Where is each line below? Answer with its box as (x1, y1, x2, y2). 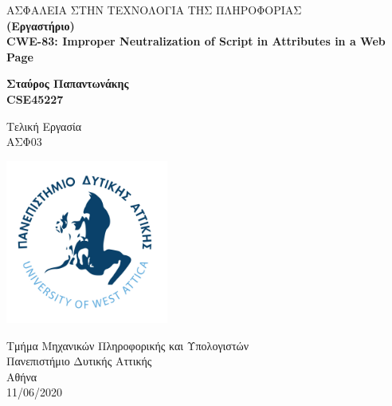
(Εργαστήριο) (6, 17, 75, 34)
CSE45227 (6, 90, 64, 107)
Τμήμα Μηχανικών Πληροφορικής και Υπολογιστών (6, 337, 249, 353)
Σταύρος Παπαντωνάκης (6, 75, 129, 92)
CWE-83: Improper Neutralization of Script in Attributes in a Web (6, 33, 386, 49)
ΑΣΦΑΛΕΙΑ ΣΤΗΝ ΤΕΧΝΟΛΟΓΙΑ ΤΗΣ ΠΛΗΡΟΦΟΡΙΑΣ (6, 2, 302, 18)
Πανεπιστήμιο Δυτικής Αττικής (6, 353, 152, 369)
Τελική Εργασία (6, 117, 82, 134)
